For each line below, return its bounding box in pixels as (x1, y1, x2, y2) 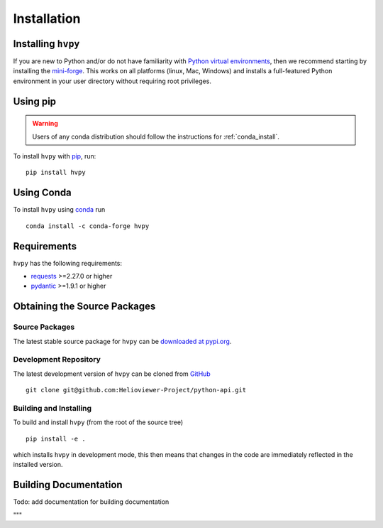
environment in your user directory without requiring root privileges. (13, 77, 212, 85)
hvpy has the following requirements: (13, 259, 123, 267)
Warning (32, 119, 58, 128)
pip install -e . (26, 434, 86, 443)
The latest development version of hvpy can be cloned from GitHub (13, 370, 211, 378)
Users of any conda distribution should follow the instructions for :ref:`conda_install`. (32, 132, 280, 141)
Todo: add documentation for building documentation (13, 497, 170, 506)
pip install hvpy (26, 168, 86, 177)
